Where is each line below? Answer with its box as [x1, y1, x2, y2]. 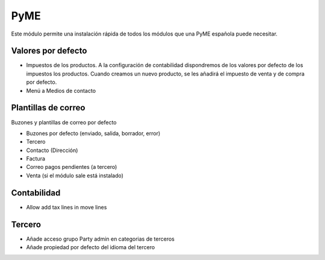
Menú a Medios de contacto [26, 87, 96, 94]
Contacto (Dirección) [26, 147, 78, 154]
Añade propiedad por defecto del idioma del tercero [26, 244, 155, 251]
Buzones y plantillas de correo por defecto [11, 118, 117, 126]
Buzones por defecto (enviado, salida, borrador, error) [26, 130, 161, 137]
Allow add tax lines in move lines [26, 203, 107, 211]
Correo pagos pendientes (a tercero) [26, 163, 117, 171]
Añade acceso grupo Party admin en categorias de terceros [26, 235, 175, 243]
